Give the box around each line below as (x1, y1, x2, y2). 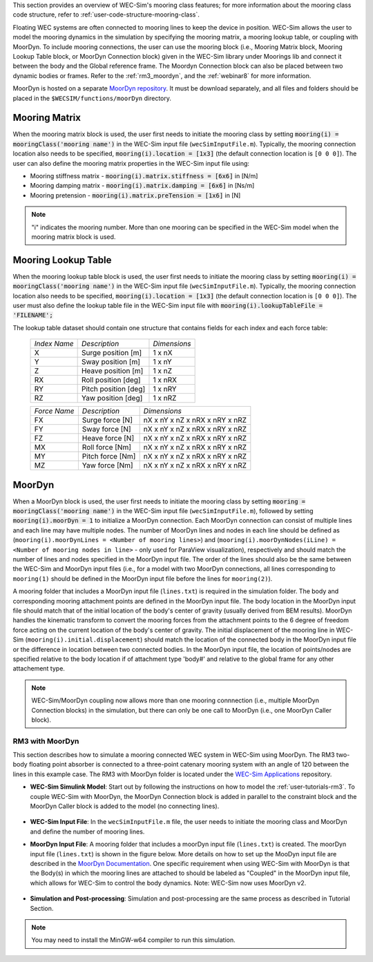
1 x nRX (153, 375, 178, 385)
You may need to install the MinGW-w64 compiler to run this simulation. (31, 936, 236, 944)
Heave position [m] (81, 366, 144, 376)
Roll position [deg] (81, 375, 141, 385)
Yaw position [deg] (81, 394, 143, 403)
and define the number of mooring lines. (30, 827, 145, 836)
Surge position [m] (81, 348, 142, 358)
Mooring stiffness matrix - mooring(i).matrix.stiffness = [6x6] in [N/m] (30, 171, 258, 180)
